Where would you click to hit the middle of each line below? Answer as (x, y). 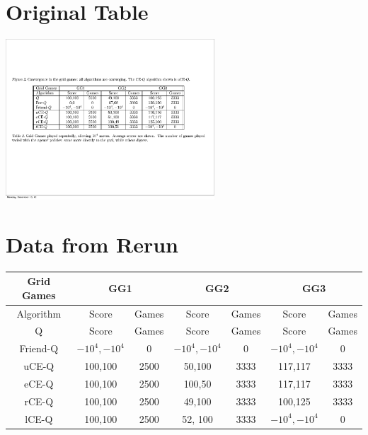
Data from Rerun (92, 244)
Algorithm (39, 313)
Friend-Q (39, 348)
